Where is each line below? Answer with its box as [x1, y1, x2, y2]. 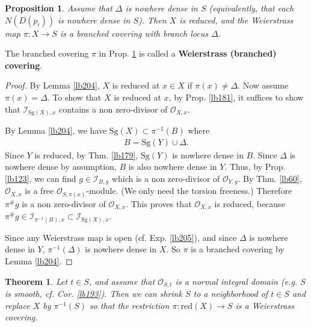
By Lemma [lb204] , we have [5, 124, 107, 137]
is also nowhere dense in [128, 160, 217, 173]
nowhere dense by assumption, [5, 160, 117, 173]
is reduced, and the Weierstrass [179, 13, 294, 26]
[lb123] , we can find [5, 172, 76, 184]
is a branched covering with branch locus [60, 26, 208, 39]
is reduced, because [214, 197, 285, 210]
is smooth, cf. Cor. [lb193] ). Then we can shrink [5, 287, 182, 300]
